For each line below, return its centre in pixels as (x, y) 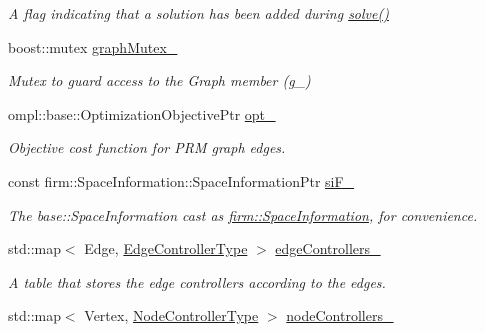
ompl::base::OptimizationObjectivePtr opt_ (142, 113)
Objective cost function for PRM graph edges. (147, 147)
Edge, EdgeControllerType (166, 248)
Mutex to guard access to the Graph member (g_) (159, 80)
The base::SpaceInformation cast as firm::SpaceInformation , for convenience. (243, 214)
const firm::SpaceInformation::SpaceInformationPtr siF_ (181, 180)
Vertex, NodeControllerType (171, 315)
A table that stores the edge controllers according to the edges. (197, 281)
